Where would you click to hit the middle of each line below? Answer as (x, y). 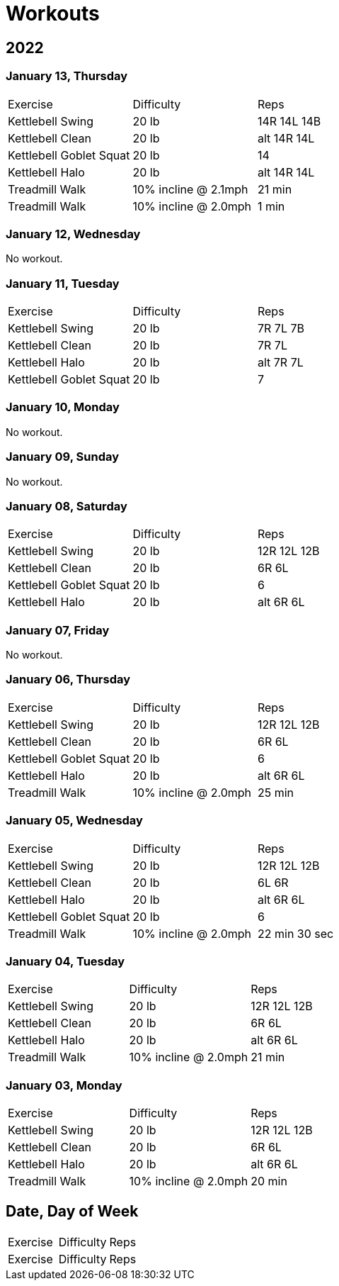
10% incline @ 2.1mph (190, 189)
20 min (269, 1181)
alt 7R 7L (280, 363)
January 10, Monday (63, 407)
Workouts (53, 13)
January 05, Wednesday (74, 821)
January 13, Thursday (67, 76)
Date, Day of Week (72, 1212)
